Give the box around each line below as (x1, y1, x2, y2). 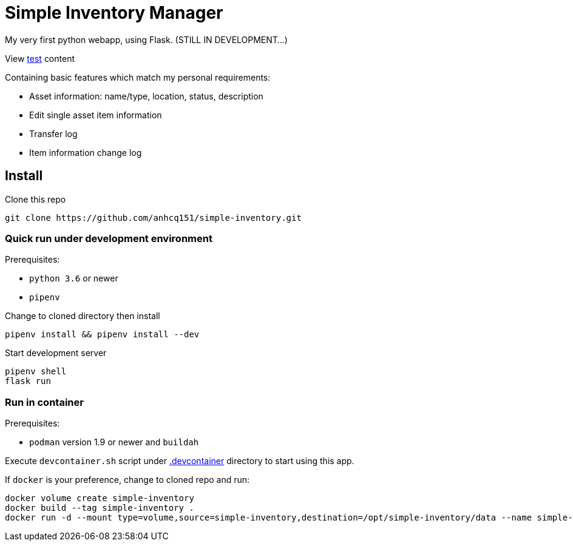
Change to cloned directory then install (5, 311, 160, 322)
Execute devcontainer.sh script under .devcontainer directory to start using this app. (5, 456, 354, 467)
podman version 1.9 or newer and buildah (29, 437, 199, 448)
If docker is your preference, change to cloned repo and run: (5, 474, 250, 485)
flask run (5, 376, 51, 386)
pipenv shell (5, 366, 67, 377)
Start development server (5, 348, 107, 359)
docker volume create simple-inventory (5, 493, 194, 504)
